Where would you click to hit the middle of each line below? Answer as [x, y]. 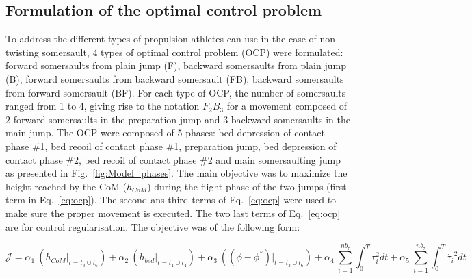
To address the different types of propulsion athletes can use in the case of [161, 39]
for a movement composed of [287, 106]
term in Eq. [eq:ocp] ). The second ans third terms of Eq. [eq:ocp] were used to [171, 200]
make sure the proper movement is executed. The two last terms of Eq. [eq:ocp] [173, 213]
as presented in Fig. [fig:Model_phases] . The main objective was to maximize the [176, 173]
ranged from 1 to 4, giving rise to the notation [103, 106]
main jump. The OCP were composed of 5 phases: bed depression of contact [165, 132]
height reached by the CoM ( [66, 186]
